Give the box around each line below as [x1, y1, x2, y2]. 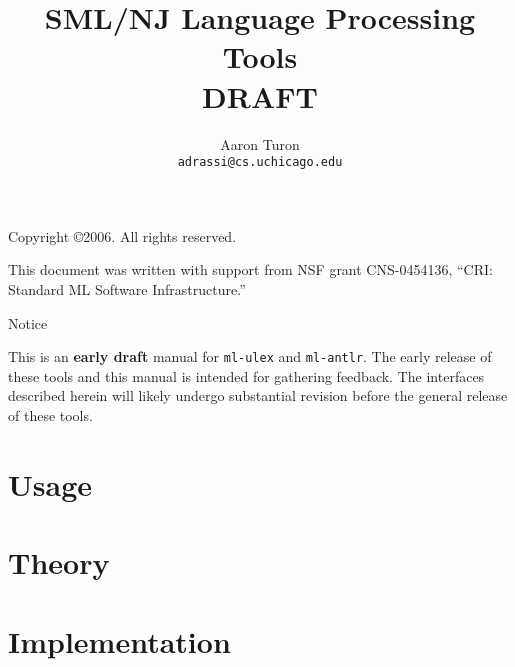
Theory [8, 542, 110, 583]
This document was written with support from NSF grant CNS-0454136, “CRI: [8, 259, 493, 280]
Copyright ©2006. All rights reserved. [8, 225, 237, 246]
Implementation [8, 620, 231, 661]
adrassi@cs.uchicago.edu [177, 155, 343, 170]
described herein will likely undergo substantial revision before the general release [8, 385, 508, 406]
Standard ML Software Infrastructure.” [8, 278, 246, 299]
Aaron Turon [220, 133, 300, 154]
